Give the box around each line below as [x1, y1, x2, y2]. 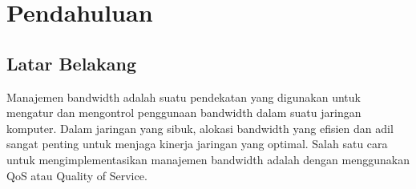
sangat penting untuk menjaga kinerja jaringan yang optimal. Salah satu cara [6, 135, 388, 152]
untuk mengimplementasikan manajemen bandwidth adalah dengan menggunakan [6, 151, 410, 167]
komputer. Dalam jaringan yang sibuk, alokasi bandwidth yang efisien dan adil [6, 119, 394, 136]
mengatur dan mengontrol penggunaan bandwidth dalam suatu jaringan [6, 104, 361, 121]
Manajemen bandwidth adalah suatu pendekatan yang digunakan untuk [6, 88, 361, 105]
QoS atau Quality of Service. [6, 167, 147, 183]
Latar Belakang [6, 50, 137, 75]
